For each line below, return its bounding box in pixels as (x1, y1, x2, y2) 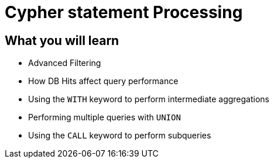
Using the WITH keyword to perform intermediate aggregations (28, 94, 269, 105)
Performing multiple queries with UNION (28, 112, 181, 123)
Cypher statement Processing (5, 2, 243, 22)
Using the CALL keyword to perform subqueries (28, 130, 211, 141)
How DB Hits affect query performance (28, 76, 179, 86)
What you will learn (5, 33, 119, 48)
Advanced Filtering (28, 58, 101, 68)
